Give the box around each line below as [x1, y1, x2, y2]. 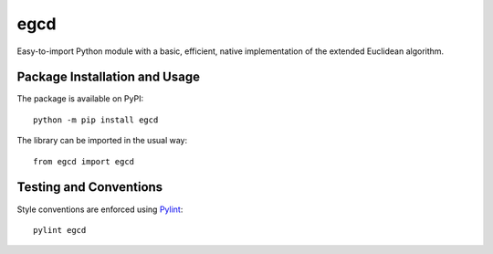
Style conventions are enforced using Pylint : [16, 204, 184, 215]
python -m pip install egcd [33, 114, 159, 125]
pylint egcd [33, 225, 87, 235]
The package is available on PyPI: [16, 93, 144, 104]
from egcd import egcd [33, 156, 135, 166]
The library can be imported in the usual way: [16, 135, 188, 146]
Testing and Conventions [16, 179, 163, 196]
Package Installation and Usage [16, 69, 201, 85]
